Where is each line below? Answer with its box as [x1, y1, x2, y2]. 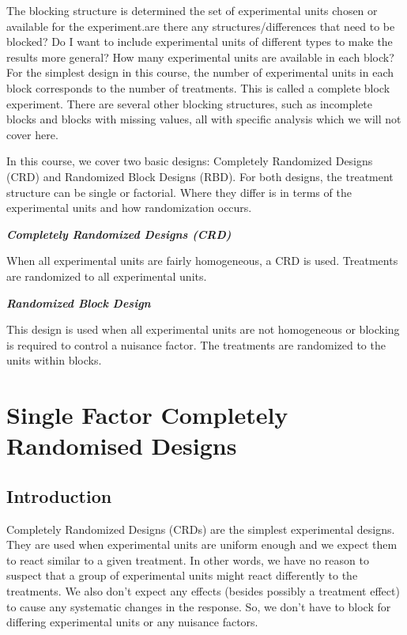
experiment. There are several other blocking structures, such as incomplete [6, 95, 373, 112]
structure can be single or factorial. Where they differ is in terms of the [6, 183, 352, 200]
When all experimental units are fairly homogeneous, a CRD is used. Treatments [6, 252, 398, 269]
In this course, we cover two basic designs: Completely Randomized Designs [6, 153, 373, 169]
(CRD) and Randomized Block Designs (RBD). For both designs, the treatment [6, 168, 394, 184]
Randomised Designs [6, 429, 237, 462]
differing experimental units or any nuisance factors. [6, 614, 258, 630]
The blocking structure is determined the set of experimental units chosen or [6, 2, 378, 18]
